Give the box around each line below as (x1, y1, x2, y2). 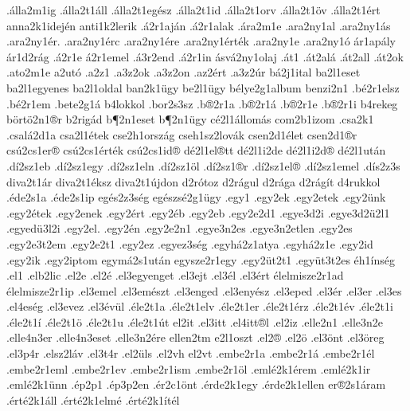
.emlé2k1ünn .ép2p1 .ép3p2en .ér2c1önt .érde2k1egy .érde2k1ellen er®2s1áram (6, 376, 386, 393)
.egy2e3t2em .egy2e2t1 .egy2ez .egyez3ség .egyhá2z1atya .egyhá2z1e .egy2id (6, 235, 373, 252)
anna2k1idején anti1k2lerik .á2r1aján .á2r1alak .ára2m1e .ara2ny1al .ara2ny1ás (6, 17, 391, 33)
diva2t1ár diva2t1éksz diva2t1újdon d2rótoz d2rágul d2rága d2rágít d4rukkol (6, 173, 381, 190)
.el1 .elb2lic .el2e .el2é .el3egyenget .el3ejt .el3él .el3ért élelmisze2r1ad (6, 267, 344, 284)
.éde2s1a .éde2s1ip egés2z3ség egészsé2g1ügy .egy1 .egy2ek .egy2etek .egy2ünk (6, 189, 386, 205)
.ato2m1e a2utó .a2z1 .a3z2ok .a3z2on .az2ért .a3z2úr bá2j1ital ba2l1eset (6, 64, 361, 80)
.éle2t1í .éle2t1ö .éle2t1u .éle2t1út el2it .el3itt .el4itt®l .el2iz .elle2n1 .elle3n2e (6, 313, 384, 330)
